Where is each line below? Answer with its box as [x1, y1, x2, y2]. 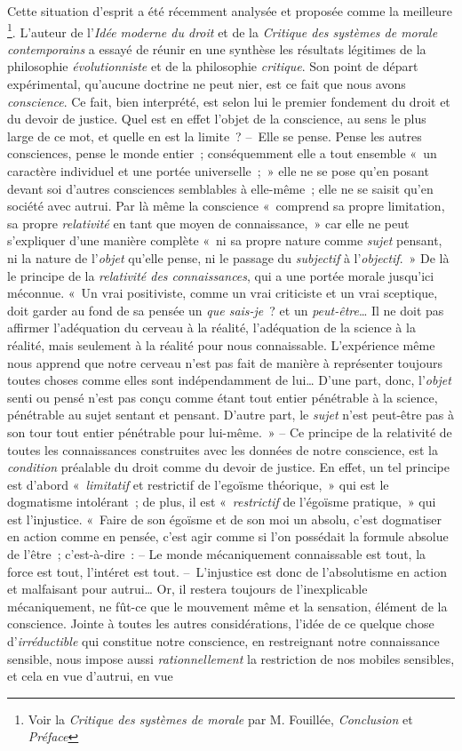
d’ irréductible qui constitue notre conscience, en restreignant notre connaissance [7, 632, 440, 651]
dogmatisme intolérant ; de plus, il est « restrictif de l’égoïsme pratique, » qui [7, 492, 436, 511]
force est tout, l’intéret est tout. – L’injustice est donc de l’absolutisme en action [7, 562, 447, 580]
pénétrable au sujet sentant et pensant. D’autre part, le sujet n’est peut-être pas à [7, 405, 455, 424]
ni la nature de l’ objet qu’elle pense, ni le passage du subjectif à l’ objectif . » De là [7, 248, 450, 267]
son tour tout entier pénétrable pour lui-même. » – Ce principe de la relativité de [7, 422, 452, 441]
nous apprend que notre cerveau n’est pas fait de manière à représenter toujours [7, 353, 442, 372]
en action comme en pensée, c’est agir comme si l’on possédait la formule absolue [7, 527, 449, 546]
